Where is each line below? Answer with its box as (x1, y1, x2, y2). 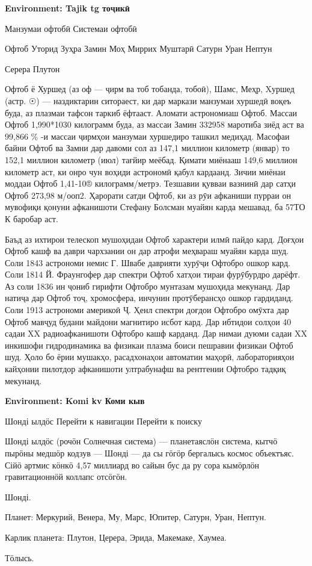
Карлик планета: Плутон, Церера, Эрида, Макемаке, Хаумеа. (5, 530, 227, 543)
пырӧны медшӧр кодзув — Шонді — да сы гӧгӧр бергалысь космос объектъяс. (5, 447, 294, 459)
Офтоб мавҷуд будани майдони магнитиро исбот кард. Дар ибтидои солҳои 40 (5, 315, 292, 328)
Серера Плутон (5, 62, 60, 75)
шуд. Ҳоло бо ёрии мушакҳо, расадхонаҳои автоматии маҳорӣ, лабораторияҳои (5, 350, 295, 363)
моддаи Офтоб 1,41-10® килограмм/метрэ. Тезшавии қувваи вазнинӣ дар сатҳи (5, 177, 296, 190)
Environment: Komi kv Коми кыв (5, 394, 145, 407)
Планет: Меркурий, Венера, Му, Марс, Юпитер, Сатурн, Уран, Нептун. (5, 511, 266, 523)
